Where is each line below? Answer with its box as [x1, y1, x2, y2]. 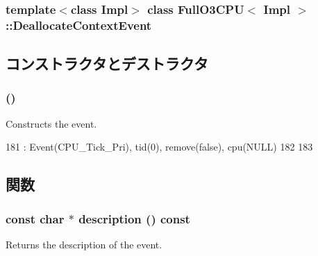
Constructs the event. [6, 116, 97, 130]
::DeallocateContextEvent [6, 16, 152, 33]
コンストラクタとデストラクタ [6, 53, 208, 74]
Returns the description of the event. [6, 237, 162, 251]
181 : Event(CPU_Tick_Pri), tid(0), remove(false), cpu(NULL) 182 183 [6, 139, 313, 154]
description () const [78, 210, 190, 227]
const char [6, 210, 65, 227]
